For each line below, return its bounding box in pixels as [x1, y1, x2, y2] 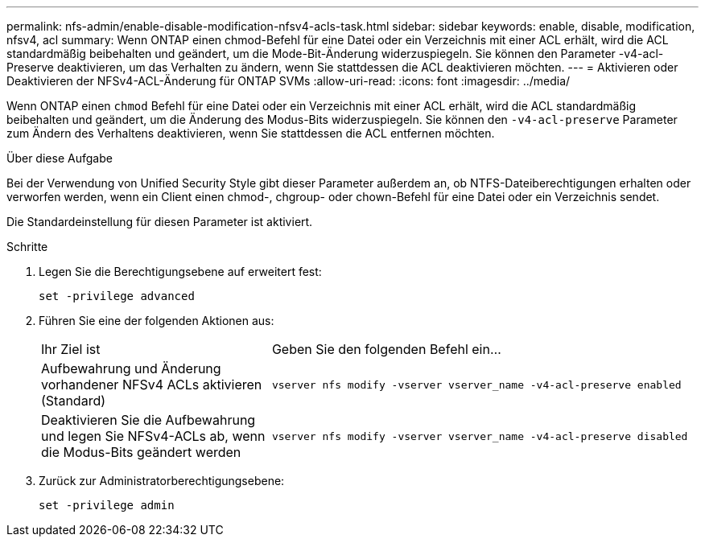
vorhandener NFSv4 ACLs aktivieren [41, 376, 262, 393]
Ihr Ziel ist [41, 341, 101, 357]
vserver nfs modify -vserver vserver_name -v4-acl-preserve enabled [271, 378, 682, 391]
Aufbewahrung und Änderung [41, 360, 221, 376]
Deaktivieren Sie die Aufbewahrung [41, 412, 256, 428]
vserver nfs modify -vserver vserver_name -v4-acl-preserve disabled [271, 430, 688, 442]
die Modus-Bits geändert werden [41, 444, 241, 460]
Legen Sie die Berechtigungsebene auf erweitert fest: [39, 265, 322, 278]
